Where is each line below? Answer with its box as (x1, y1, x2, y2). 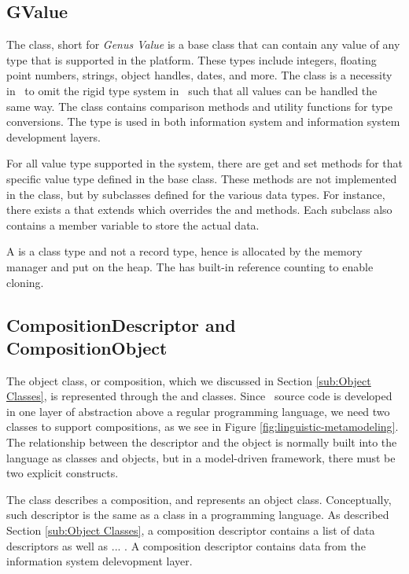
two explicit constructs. (6, 465, 119, 481)
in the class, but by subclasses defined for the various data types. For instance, (6, 186, 385, 202)
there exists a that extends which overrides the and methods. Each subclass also (6, 201, 392, 218)
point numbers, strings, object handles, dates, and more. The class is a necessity (6, 67, 392, 83)
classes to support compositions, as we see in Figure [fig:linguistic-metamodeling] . (6, 418, 399, 435)
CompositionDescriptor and (6, 312, 236, 337)
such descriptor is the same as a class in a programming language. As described (6, 506, 389, 523)
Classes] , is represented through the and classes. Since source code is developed (6, 388, 392, 404)
